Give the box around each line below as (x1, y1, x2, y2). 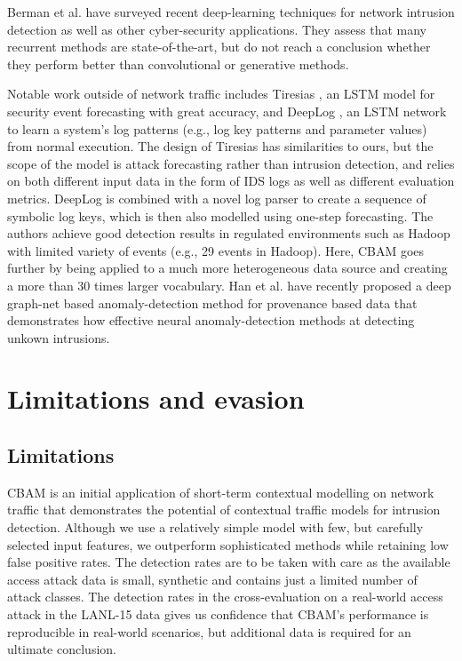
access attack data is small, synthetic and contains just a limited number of (7, 569, 418, 588)
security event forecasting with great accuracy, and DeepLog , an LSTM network (7, 101, 447, 120)
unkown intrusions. (7, 328, 110, 346)
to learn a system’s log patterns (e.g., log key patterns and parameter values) (7, 119, 427, 138)
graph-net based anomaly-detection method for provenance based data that (7, 293, 418, 312)
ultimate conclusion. (7, 640, 116, 658)
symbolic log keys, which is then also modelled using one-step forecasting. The (7, 206, 434, 225)
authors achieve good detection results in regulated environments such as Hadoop (7, 224, 450, 243)
